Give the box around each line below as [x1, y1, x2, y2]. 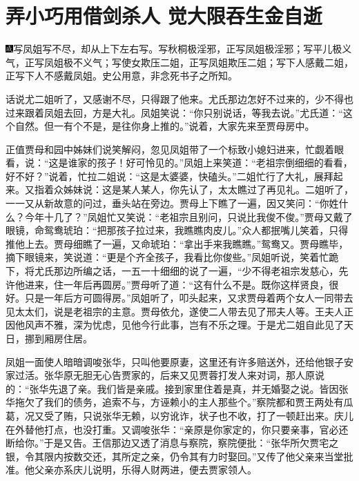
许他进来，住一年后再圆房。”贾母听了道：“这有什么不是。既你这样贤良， [6, 277, 329, 291]
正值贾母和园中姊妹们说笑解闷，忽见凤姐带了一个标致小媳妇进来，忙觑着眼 [6, 141, 344, 156]
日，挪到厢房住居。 [6, 331, 93, 345]
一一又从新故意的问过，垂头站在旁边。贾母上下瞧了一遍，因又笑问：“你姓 [6, 196, 339, 210]
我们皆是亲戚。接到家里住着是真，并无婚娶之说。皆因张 [97, 381, 349, 395]
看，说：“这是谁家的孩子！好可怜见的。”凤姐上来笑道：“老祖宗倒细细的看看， [6, 155, 353, 170]
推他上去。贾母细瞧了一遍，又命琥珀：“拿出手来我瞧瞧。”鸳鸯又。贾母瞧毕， [6, 236, 349, 251]
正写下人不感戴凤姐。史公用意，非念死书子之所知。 [6, 68, 237, 83]
